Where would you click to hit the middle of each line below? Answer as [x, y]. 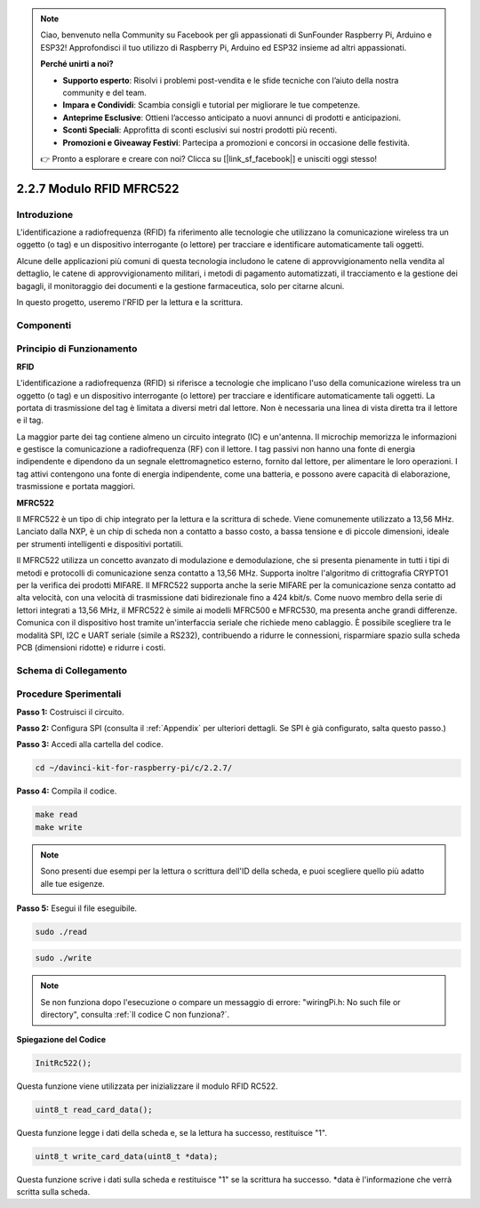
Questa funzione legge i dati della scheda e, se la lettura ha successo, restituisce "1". [172, 1132]
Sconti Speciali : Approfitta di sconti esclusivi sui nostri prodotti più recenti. [200, 130]
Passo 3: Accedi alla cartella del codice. [90, 745]
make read [56, 815]
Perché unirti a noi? [77, 64]
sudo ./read [61, 931]
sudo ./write [64, 958]
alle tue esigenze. [73, 883]
